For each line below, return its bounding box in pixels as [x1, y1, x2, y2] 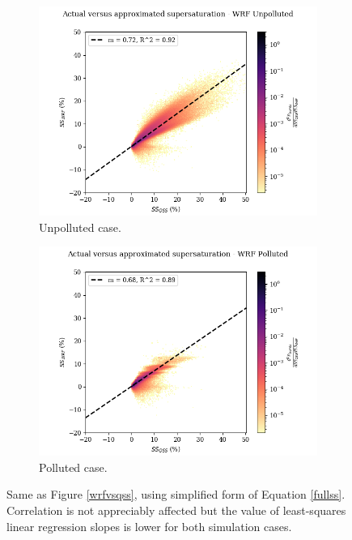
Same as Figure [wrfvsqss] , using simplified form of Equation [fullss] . [6, 486, 346, 503]
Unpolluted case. [39, 218, 121, 235]
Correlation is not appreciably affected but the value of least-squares [6, 501, 346, 518]
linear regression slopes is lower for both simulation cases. [6, 517, 292, 534]
